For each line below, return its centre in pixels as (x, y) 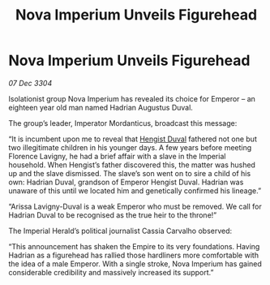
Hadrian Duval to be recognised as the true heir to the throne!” (113, 215)
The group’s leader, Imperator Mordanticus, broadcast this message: (123, 123)
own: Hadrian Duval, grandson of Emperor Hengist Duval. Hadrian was (126, 182)
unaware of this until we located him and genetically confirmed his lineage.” (135, 190)
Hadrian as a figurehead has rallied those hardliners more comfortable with (134, 255)
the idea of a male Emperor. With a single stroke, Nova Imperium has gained (135, 263)
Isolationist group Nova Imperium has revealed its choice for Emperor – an (132, 98)
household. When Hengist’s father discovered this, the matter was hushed (132, 165)
